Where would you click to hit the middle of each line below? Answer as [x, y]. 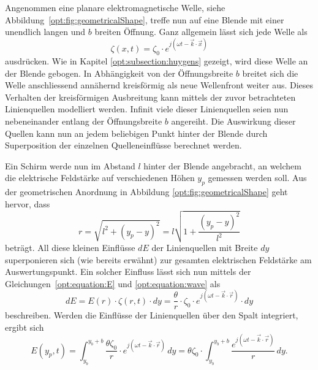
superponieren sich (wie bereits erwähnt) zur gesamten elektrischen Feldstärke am [158, 259]
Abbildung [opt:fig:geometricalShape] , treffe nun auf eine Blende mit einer [145, 19]
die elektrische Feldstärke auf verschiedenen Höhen [100, 178]
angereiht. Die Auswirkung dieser [233, 121]
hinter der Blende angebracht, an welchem [222, 165]
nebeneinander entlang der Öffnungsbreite [84, 121]
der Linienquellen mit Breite [205, 247]
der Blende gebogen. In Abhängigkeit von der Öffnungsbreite [119, 73]
